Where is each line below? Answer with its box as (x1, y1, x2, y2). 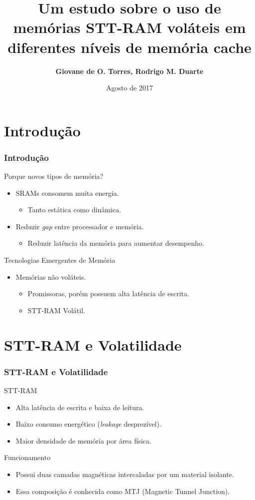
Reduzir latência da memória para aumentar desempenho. (27, 238, 204, 248)
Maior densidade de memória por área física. (15, 435, 151, 446)
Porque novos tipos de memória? (4, 171, 104, 181)
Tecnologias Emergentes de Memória (4, 255, 116, 265)
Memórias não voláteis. (15, 271, 86, 282)
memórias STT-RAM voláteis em (13, 17, 246, 37)
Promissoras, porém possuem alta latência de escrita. (27, 288, 189, 299)
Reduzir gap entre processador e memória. (15, 221, 144, 231)
